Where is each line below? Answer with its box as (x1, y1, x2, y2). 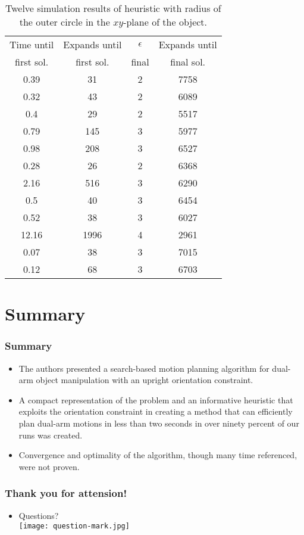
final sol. (170, 55, 206, 69)
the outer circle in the (19, 15, 110, 29)
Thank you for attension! (5, 486, 127, 500)
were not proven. (18, 460, 80, 472)
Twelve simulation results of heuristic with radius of (5, 1, 221, 15)
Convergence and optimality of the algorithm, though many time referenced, (18, 449, 297, 461)
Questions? (18, 509, 59, 521)
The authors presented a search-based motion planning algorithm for (18, 362, 269, 374)
